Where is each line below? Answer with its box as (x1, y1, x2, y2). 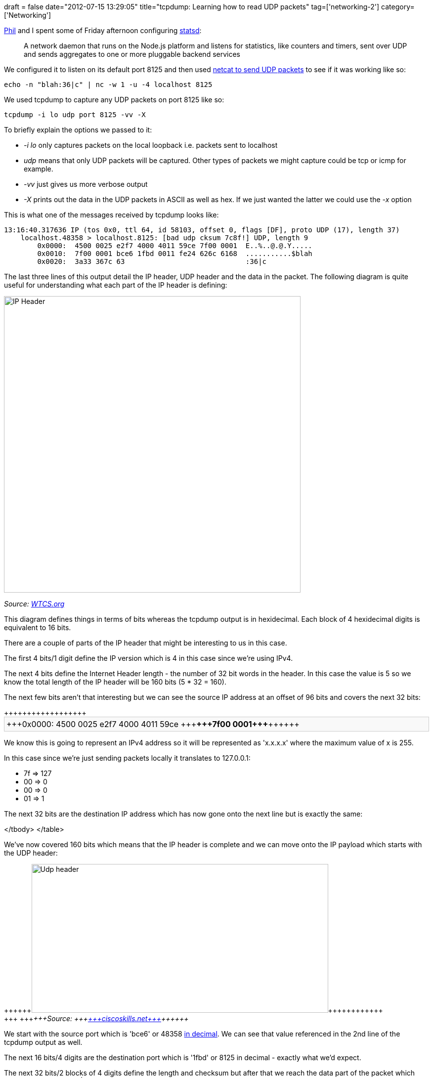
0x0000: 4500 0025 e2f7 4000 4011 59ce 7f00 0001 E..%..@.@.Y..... (37, 242, 312, 250)
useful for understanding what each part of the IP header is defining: (4, 281, 227, 289)
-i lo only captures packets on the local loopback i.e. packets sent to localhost (24, 141, 278, 149)
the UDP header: (4, 849, 58, 857)
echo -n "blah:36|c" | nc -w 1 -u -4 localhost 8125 (4, 81, 213, 88)
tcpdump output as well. (4, 1038, 83, 1046)
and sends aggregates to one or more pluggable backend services (24, 50, 240, 58)
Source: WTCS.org (4, 600, 65, 608)
